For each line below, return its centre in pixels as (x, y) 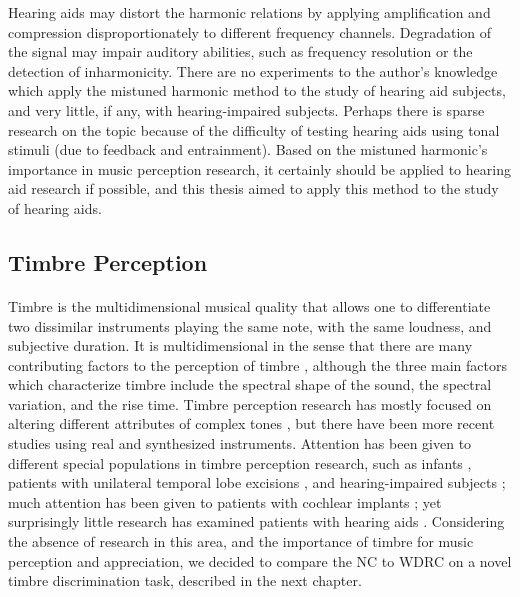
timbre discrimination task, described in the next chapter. (185, 580)
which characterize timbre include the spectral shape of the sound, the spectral (250, 384)
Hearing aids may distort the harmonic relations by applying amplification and (249, 12)
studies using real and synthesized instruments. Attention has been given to (240, 443)
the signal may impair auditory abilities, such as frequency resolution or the (240, 51)
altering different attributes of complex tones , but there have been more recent (251, 423)
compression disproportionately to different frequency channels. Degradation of (249, 31)
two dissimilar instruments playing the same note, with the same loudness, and (250, 325)
